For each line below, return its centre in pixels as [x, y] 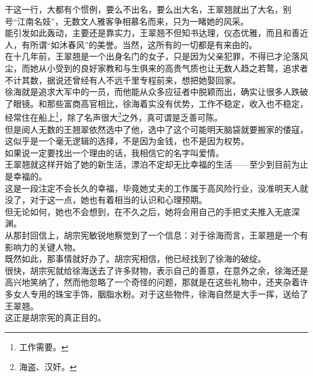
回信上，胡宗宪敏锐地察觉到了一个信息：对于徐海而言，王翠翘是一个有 [169, 235]
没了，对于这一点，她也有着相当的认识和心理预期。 [106, 200]
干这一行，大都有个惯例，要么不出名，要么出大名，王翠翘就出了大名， [144, 9]
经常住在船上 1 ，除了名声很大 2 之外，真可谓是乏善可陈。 [114, 116]
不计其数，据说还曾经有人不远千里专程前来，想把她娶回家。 [123, 80]
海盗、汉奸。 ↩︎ [48, 367]
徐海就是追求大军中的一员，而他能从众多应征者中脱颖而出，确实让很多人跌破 [156, 92]
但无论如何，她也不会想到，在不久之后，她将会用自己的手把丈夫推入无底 [148, 211]
